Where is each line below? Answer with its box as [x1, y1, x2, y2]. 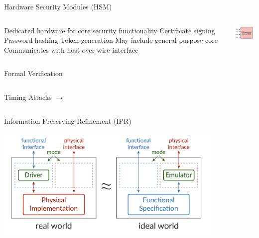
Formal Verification [4, 68, 63, 79]
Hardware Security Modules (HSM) [4, 1, 112, 11]
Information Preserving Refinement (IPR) [4, 115, 131, 126]
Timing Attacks [4, 91, 52, 102]
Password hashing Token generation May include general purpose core [4, 35, 218, 45]
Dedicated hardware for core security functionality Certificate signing [4, 25, 215, 35]
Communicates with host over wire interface [4, 44, 138, 55]
